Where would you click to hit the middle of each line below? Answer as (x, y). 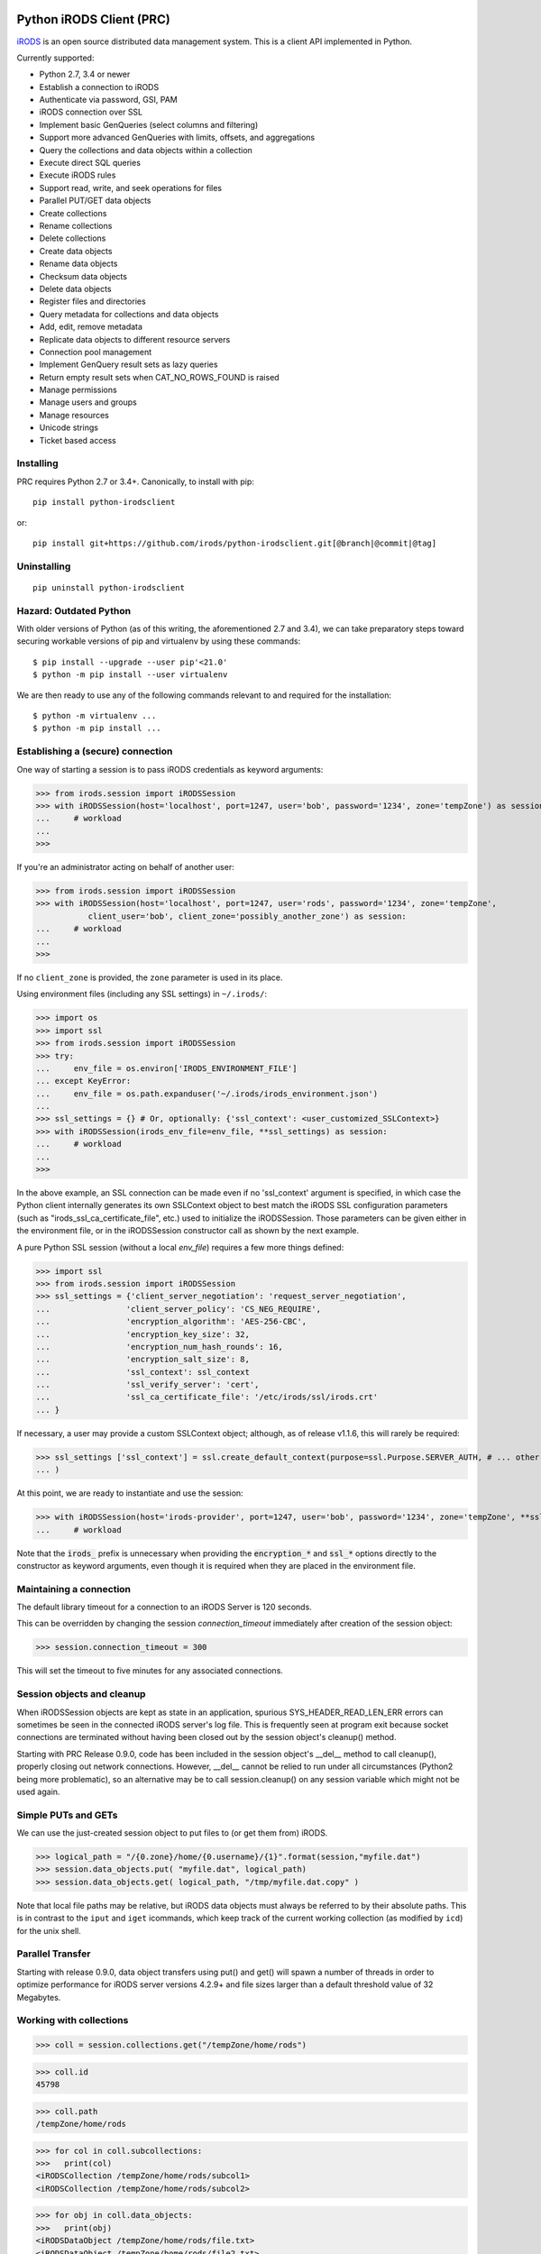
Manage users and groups (88, 402)
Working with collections (73, 2020)
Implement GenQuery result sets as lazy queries (128, 364)
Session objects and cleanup (81, 1694)
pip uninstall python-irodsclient (109, 587)
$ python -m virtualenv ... (95, 715)
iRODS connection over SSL (91, 112)
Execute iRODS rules (78, 175)
